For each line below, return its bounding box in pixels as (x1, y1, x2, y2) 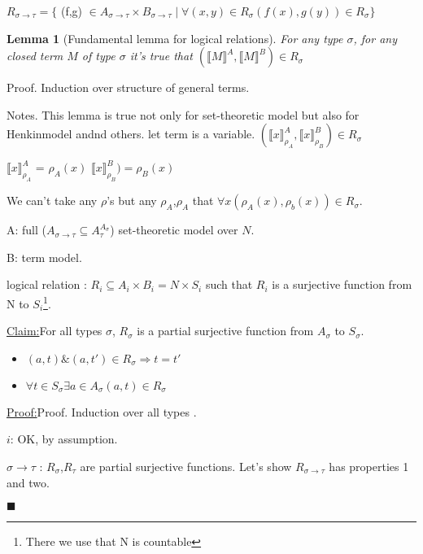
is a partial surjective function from (137, 322, 314, 339)
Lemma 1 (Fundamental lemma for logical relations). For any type (7, 29, 343, 46)
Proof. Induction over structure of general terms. (7, 79, 250, 96)
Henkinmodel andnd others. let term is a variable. (7, 125, 255, 142)
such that (205, 276, 253, 293)
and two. (7, 473, 50, 491)
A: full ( (7, 221, 47, 238)
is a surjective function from (272, 276, 412, 293)
